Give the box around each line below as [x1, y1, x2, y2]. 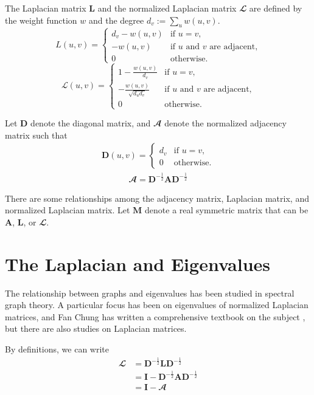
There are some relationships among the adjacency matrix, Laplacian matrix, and [5, 191, 309, 204]
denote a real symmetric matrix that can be [145, 204, 309, 216]
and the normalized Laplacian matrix [97, 2, 237, 14]
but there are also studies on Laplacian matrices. [5, 322, 187, 335]
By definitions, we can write [5, 343, 110, 355]
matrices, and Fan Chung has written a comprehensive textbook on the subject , [5, 310, 305, 323]
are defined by [249, 2, 302, 14]
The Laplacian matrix [5, 2, 86, 14]
